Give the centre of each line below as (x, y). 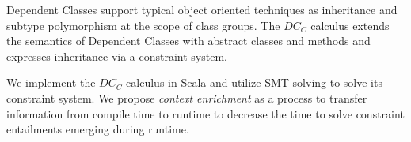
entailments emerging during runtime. (98, 129)
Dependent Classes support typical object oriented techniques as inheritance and (202, 9)
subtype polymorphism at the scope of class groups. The (143, 25)
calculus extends (350, 25)
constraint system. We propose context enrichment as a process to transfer (187, 97)
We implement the (51, 82)
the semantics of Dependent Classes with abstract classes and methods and (188, 41)
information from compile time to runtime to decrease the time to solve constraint (205, 113)
